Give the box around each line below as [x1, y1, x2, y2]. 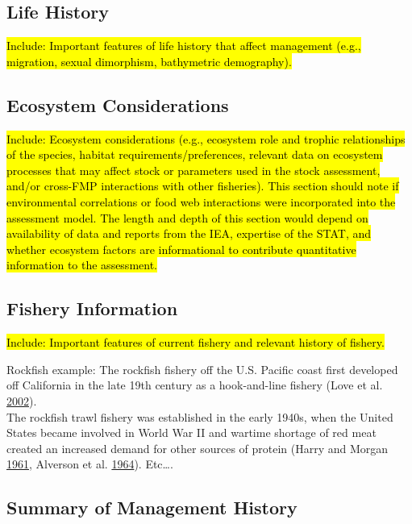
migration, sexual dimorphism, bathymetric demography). [6, 52, 292, 69]
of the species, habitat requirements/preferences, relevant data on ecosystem [6, 146, 383, 163]
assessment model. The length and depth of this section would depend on [6, 209, 368, 226]
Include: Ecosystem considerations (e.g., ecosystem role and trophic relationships [6, 130, 406, 147]
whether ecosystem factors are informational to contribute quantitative [6, 240, 356, 257]
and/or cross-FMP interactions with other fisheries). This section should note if [6, 177, 399, 194]
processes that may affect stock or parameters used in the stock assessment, [6, 161, 381, 178]
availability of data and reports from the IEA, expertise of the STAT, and [6, 225, 372, 242]
